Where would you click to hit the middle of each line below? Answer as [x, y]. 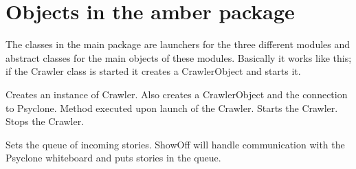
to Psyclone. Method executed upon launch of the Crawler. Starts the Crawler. [172, 108]
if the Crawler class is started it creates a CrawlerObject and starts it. [153, 71]
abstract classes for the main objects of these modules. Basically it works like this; [179, 57]
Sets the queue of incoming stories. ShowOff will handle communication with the [175, 144]
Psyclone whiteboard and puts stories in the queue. [113, 158]
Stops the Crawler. [45, 121]
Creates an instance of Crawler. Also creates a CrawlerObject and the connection [177, 94]
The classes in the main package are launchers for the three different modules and [178, 44]
